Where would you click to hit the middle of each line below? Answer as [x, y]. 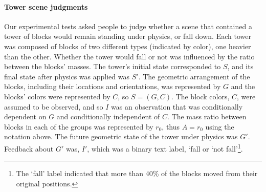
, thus [171, 126]
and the [243, 86]
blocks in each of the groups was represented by [79, 126]
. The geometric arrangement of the [194, 76]
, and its [240, 66]
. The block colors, [201, 96]
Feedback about [29, 148]
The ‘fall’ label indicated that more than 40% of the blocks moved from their [137, 173]
